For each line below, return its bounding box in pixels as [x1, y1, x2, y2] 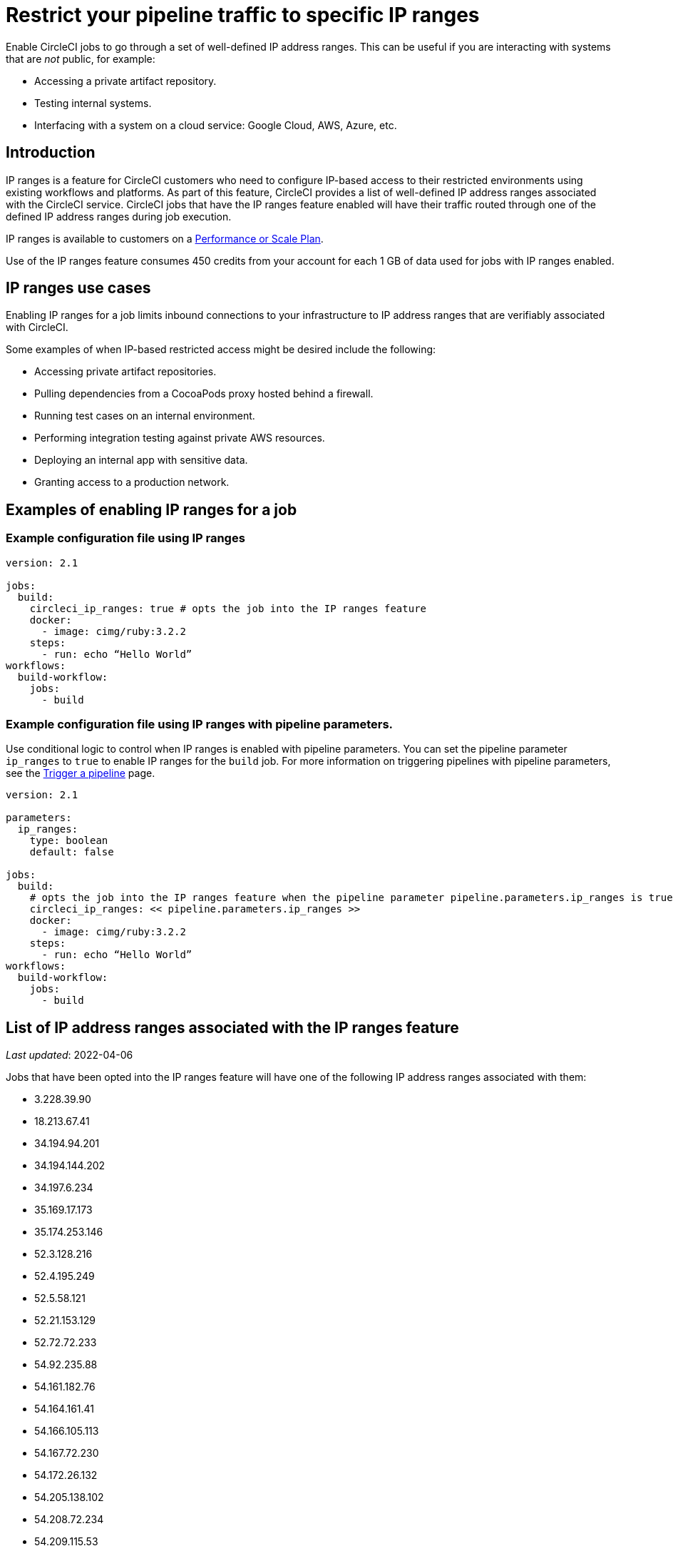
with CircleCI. [6, 321, 68, 334]
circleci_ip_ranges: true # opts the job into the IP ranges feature [29, 602, 427, 614]
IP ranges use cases [6, 279, 151, 298]
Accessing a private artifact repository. [34, 74, 217, 87]
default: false [29, 846, 114, 858]
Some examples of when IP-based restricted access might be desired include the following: [6, 343, 436, 356]
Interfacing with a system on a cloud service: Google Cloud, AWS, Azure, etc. [34, 118, 397, 131]
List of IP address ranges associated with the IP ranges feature [6, 1018, 459, 1037]
